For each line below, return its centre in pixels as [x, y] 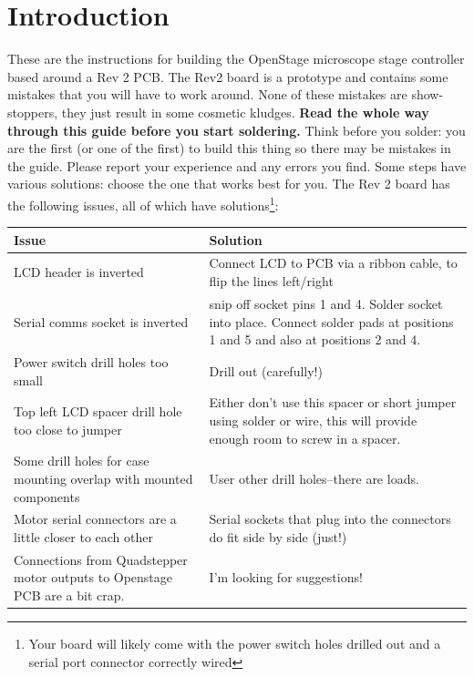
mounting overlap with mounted [103, 478]
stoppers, [33, 112]
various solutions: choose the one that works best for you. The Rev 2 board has [229, 184]
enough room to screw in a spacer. [305, 438]
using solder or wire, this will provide [313, 420]
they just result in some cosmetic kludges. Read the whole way [245, 112]
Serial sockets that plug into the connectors [330, 519]
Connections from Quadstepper [101, 559]
